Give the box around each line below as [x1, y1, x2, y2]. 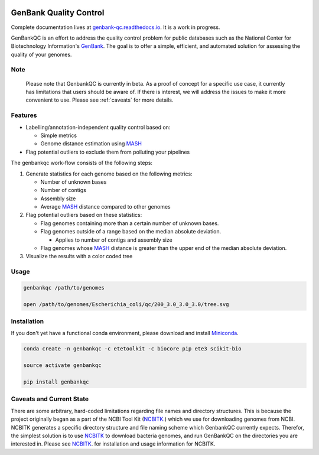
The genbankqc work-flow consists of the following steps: [11, 160, 153, 167]
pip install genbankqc [23, 379, 89, 385]
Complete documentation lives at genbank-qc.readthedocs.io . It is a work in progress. [11, 24, 220, 31]
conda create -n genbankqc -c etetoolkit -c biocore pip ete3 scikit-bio [23, 346, 242, 352]
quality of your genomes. [11, 51, 72, 58]
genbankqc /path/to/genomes [23, 284, 105, 291]
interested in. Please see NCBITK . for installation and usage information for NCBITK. [11, 440, 216, 447]
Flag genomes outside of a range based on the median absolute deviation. [40, 228, 222, 235]
